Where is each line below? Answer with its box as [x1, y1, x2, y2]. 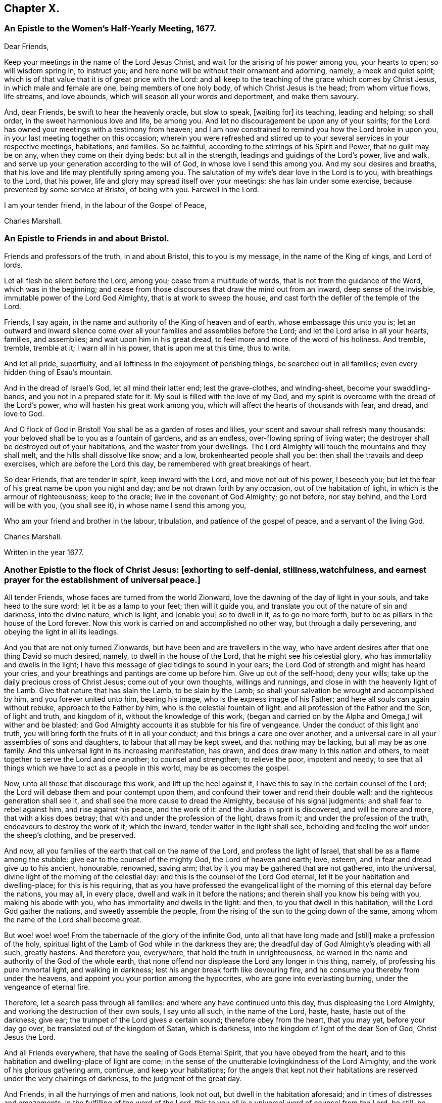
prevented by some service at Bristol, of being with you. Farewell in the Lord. [4, 185, 259, 194]
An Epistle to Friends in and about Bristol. [4, 233, 169, 244]
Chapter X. [4, 2, 60, 15]
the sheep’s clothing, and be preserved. [4, 831, 136, 840]
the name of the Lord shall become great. [4, 915, 141, 924]
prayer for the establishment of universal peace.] [4, 574, 201, 585]
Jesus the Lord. [4, 1033, 56, 1042]
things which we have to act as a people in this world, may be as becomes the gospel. [4, 763, 290, 773]
